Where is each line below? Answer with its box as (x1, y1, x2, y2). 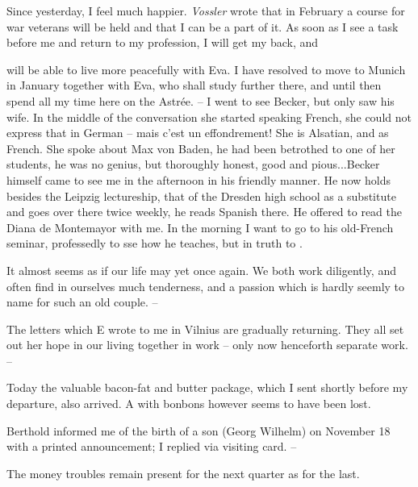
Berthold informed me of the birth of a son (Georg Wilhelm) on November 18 (6, 422, 391, 439)
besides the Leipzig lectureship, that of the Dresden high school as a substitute (6, 187, 396, 204)
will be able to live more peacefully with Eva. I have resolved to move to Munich (6, 60, 406, 77)
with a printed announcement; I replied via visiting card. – (6, 438, 297, 455)
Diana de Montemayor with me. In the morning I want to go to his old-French (6, 219, 394, 235)
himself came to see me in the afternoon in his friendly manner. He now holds (6, 171, 391, 188)
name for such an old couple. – (6, 293, 158, 310)
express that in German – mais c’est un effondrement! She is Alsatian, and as (6, 124, 389, 141)
